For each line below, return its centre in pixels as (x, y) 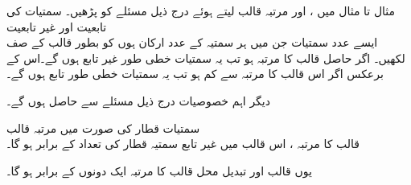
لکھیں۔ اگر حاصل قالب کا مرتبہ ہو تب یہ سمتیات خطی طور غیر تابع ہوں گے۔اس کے (206, 58)
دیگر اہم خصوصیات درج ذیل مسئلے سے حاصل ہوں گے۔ (138, 100)
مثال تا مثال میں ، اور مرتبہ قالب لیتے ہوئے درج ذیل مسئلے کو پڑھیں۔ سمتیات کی (201, 10)
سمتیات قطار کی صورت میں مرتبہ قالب (103, 127)
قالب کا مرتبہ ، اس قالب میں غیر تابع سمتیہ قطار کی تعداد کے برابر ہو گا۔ (183, 144)
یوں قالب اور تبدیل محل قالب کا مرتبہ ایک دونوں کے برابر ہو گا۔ (159, 170)
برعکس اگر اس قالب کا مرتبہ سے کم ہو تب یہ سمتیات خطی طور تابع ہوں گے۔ (195, 74)
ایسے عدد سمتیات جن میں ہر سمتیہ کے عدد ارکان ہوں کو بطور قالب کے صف (192, 42)
